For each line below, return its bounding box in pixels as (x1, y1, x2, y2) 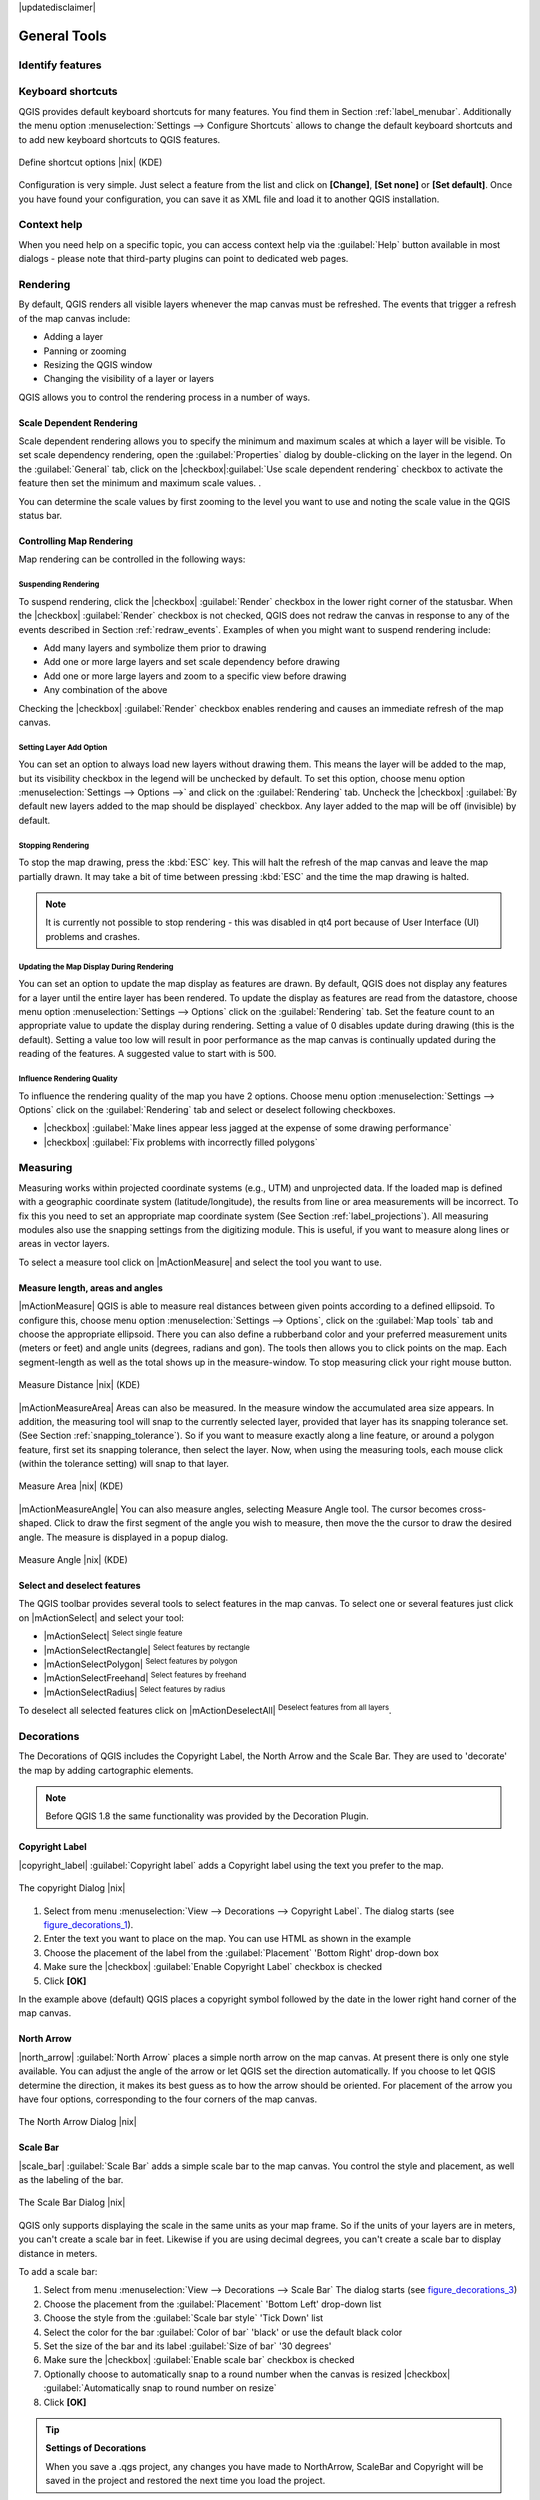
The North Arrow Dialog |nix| (18, 2116, 137, 2128)
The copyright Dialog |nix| (18, 1882, 126, 1894)
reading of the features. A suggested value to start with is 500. (18, 1048, 277, 1060)
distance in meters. (18, 2247, 98, 2259)
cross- (459, 1503, 487, 1515)
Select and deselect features (18, 1580, 141, 1592)
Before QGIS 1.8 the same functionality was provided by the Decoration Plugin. (45, 1810, 369, 1822)
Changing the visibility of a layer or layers (43, 373, 215, 385)
